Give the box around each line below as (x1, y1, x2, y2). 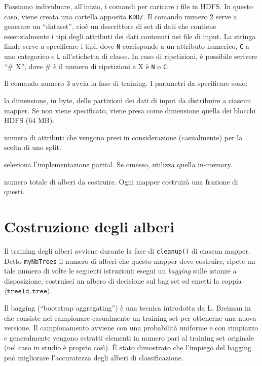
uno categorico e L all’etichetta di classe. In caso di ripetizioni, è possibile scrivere (4, 51, 258, 62)
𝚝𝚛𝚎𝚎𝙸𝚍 (7, 288, 29, 295)
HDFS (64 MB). (4, 115, 54, 126)
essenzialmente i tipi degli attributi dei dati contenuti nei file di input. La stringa (4, 30, 256, 41)
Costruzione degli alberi (4, 216, 175, 236)
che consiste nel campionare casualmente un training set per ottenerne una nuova (4, 312, 256, 323)
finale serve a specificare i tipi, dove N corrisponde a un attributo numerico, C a (4, 41, 249, 51)
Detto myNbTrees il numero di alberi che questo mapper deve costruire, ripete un (4, 255, 255, 266)
